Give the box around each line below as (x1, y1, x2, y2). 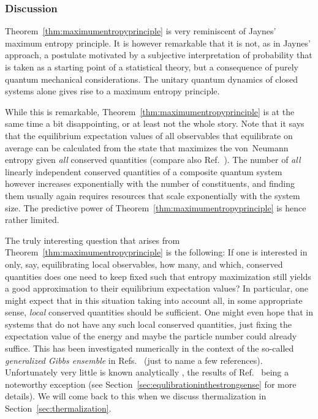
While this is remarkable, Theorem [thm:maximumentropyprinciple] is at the (5, 105, 295, 118)
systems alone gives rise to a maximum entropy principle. (5, 85, 220, 97)
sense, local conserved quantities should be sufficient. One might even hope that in (5, 306, 313, 319)
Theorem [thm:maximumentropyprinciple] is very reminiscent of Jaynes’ (5, 25, 276, 37)
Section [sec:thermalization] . (5, 402, 112, 415)
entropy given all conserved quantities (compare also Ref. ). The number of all (5, 153, 301, 166)
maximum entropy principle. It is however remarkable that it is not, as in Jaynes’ (5, 36, 311, 49)
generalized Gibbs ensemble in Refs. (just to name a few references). (5, 353, 263, 366)
